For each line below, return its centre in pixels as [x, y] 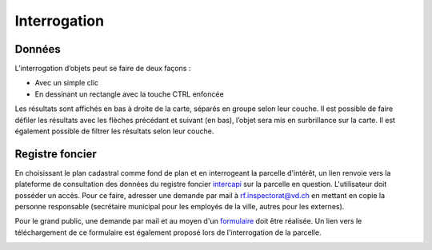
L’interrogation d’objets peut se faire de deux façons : [103, 69]
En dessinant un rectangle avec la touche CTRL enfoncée [129, 94]
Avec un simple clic [67, 83]
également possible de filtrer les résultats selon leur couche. [114, 131]
